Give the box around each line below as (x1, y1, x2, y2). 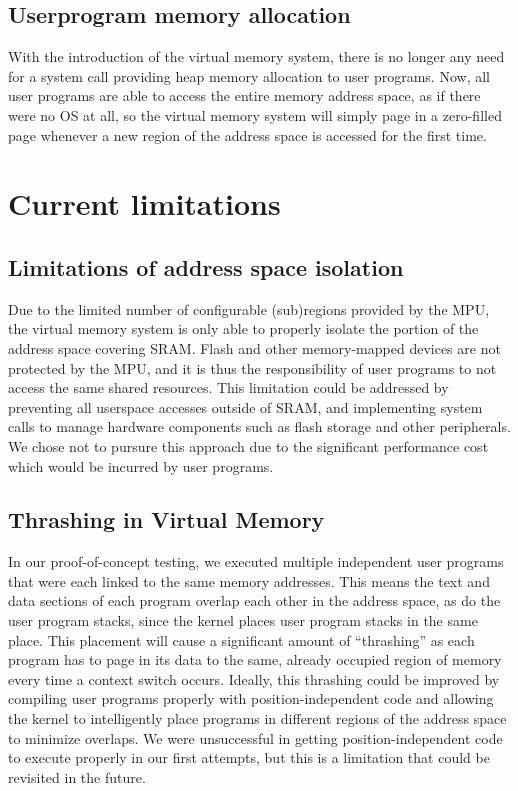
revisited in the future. (8, 766, 146, 787)
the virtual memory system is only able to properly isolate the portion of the (8, 318, 479, 339)
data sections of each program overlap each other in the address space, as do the (8, 590, 501, 611)
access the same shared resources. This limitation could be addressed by (8, 377, 449, 398)
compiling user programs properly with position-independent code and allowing (8, 688, 494, 709)
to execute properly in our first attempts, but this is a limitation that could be (8, 747, 490, 768)
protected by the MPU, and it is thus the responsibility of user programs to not (8, 357, 497, 378)
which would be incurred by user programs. (8, 455, 274, 476)
